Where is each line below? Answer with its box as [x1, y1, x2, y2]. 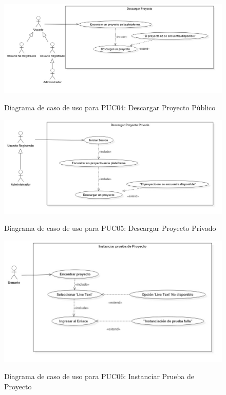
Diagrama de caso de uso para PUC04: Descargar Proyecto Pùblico [4, 102, 216, 113]
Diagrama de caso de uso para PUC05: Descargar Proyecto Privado [4, 223, 216, 233]
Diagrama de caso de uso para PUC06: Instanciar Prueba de [4, 371, 195, 382]
